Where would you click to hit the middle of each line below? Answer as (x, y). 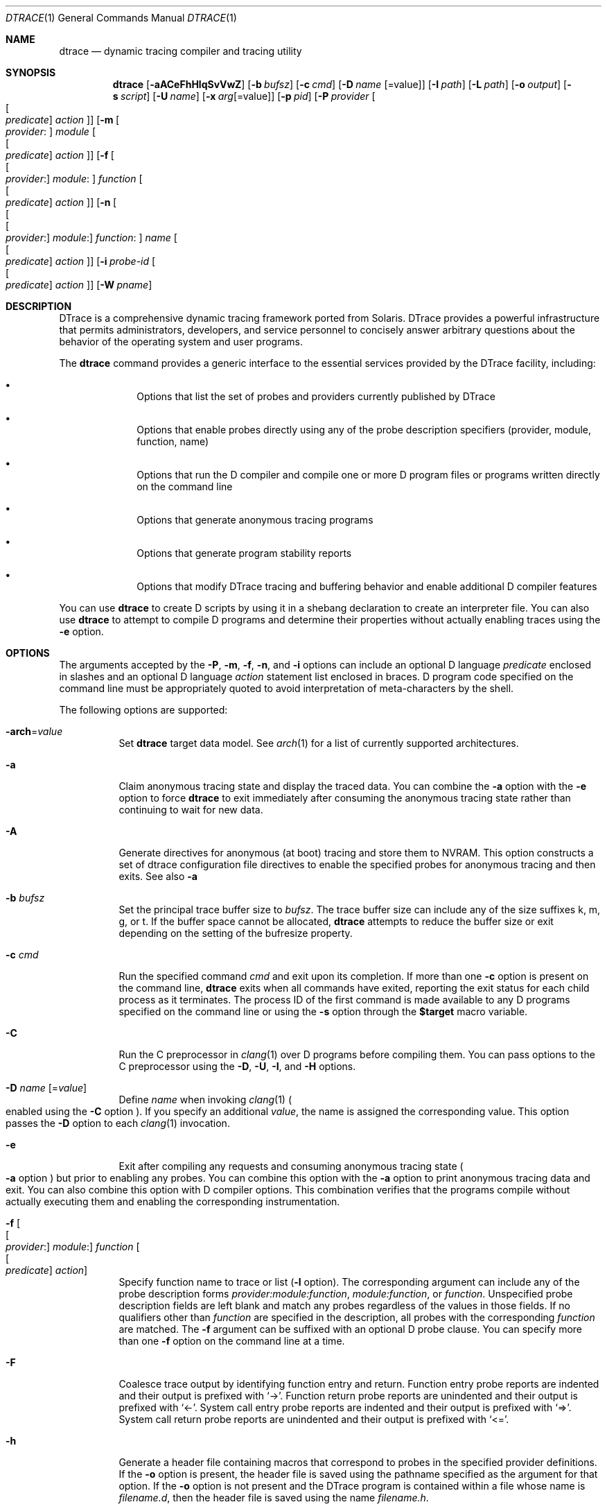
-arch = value (34, 731)
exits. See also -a (158, 876)
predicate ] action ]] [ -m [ (63, 120)
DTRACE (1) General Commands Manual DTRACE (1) (121, 18)
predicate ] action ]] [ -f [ (60, 155)
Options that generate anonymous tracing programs (255, 520)
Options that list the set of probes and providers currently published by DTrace (316, 396)
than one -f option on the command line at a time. (232, 1341)
